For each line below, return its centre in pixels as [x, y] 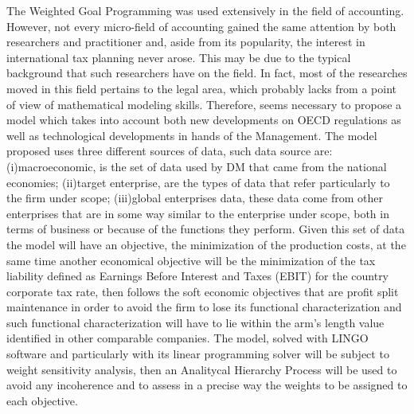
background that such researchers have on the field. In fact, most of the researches [207, 73]
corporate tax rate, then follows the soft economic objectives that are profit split [203, 291]
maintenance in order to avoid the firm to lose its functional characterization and [204, 307]
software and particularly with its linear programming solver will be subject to [198, 354]
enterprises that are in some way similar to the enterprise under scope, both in [198, 213]
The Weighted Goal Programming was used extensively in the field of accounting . [205, 10]
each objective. [42, 400]
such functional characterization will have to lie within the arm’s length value [195, 322]
